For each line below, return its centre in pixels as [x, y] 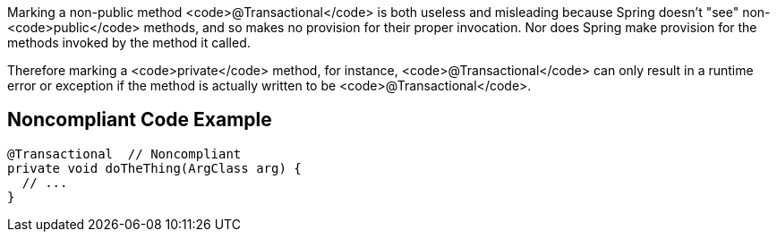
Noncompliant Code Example [140, 120]
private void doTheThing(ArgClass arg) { [154, 168]
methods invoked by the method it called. [129, 43]
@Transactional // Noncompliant [124, 154]
